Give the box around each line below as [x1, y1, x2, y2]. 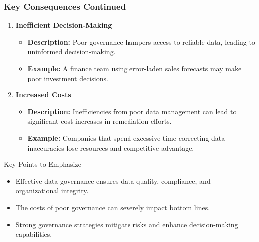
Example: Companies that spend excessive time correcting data [27, 132, 225, 143]
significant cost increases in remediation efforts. [27, 116, 172, 126]
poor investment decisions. [27, 73, 108, 83]
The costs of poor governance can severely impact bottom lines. [15, 202, 210, 212]
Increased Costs [15, 89, 71, 100]
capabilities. [15, 229, 52, 239]
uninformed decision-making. [27, 46, 116, 57]
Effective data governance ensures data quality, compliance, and [15, 175, 211, 186]
